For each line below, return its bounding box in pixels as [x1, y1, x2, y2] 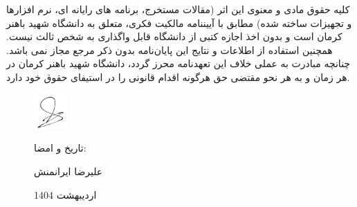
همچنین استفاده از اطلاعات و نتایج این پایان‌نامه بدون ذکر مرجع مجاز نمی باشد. [6, 42, 333, 57]
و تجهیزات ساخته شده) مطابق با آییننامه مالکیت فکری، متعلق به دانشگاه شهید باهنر [6, 15, 352, 30]
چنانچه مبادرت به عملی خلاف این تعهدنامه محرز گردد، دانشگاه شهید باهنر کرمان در [6, 56, 351, 71]
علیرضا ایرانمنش [34, 163, 103, 178]
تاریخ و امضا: [34, 141, 86, 155]
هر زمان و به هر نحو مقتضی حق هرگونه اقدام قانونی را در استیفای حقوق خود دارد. [6, 69, 350, 84]
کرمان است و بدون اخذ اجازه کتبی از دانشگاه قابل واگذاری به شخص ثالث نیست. [6, 29, 342, 44]
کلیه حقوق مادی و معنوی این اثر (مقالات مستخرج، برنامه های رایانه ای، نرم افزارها [6, 2, 350, 16]
